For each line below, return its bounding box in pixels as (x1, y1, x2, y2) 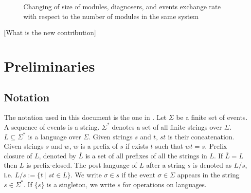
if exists (125, 141, 148, 151)
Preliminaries (4, 56, 95, 76)
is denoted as (193, 160, 232, 170)
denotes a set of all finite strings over (112, 121, 222, 132)
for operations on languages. (123, 179, 207, 189)
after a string (146, 160, 185, 170)
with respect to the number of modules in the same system (23, 11, 199, 21)
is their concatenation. (168, 131, 234, 141)
